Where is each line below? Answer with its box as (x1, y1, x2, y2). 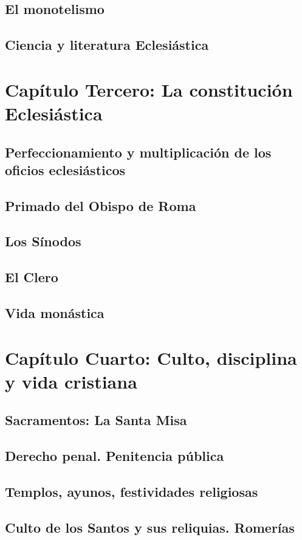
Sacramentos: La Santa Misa (5, 410, 187, 429)
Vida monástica (5, 303, 105, 322)
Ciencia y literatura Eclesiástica (5, 35, 209, 54)
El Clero (5, 268, 58, 286)
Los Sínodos (5, 232, 81, 251)
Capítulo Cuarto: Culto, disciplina (5, 345, 297, 370)
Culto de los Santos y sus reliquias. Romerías (5, 517, 295, 536)
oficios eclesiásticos (5, 160, 126, 179)
